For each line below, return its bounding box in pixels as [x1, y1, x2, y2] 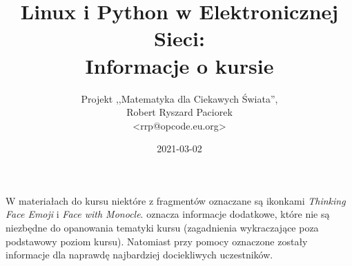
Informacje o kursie [85, 51, 274, 79]
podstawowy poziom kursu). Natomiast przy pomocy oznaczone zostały [6, 234, 308, 248]
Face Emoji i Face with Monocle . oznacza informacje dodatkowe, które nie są [6, 207, 330, 221]
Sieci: [154, 24, 205, 52]
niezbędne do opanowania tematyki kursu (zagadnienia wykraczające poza [6, 221, 319, 235]
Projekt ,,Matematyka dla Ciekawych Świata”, [81, 91, 278, 105]
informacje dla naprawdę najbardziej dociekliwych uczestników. [6, 247, 273, 262]
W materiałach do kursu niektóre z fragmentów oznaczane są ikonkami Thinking [6, 193, 346, 207]
